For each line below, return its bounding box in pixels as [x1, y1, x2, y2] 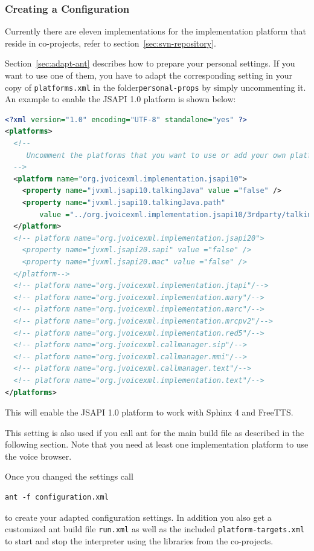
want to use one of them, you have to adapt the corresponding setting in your [5, 69, 292, 81]
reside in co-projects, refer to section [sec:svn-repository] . [5, 36, 216, 49]
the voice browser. [5, 449, 72, 462]
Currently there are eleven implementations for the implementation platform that [5, 25, 306, 37]
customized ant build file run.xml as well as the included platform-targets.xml [5, 523, 305, 535]
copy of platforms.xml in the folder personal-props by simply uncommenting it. [5, 80, 306, 93]
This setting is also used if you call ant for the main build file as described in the [5, 426, 304, 439]
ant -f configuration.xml [5, 493, 109, 502]
